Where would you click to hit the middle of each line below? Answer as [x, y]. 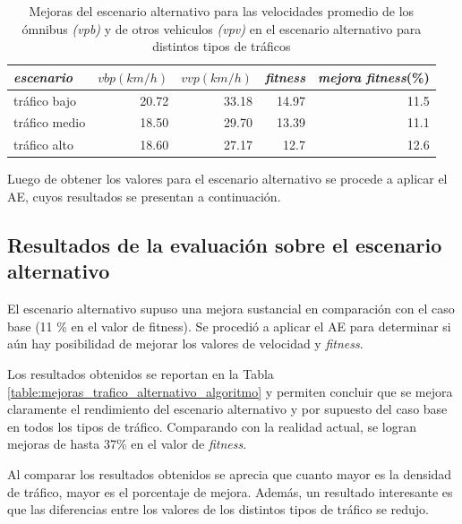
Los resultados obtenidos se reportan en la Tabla [141, 373]
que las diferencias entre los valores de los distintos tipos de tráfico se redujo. [218, 509]
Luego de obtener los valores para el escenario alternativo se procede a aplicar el [227, 179]
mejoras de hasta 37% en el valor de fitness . [127, 444]
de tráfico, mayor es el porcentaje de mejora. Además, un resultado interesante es [230, 491]
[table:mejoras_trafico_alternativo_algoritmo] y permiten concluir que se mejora [230, 391]
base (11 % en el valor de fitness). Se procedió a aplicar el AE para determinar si [229, 326]
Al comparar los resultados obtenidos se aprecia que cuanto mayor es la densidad [230, 473]
